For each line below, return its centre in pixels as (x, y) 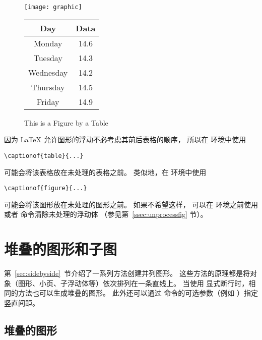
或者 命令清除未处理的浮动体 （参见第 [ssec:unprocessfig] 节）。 (106, 214)
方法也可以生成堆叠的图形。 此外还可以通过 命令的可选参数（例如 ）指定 (138, 293)
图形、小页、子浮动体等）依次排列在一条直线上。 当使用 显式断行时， (133, 283)
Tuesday (48, 58)
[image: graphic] (53, 7)
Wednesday (48, 72)
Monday (48, 43)
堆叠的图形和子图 (61, 249)
